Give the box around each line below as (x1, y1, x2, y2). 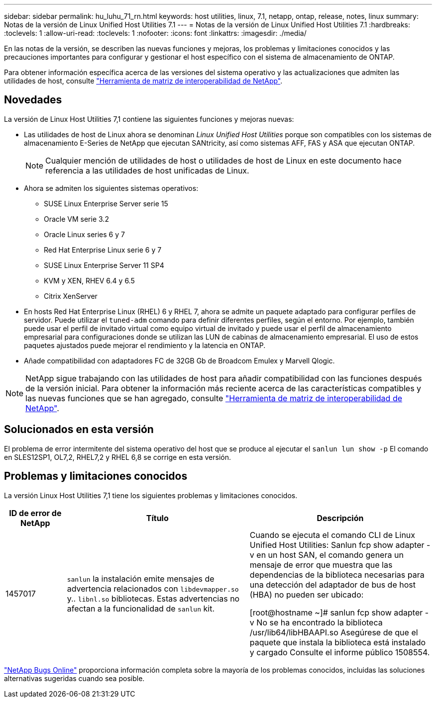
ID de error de (9, 508, 62, 518)
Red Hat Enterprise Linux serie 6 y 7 (44, 245, 162, 254)
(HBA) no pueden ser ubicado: (249, 589, 364, 600)
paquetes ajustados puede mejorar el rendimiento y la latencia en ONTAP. (24, 341, 266, 350)
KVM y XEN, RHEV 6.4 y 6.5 (44, 276, 135, 285)
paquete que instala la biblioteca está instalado (249, 637, 426, 647)
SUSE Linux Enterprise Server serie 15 (44, 199, 168, 208)
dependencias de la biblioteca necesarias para (249, 569, 425, 580)
